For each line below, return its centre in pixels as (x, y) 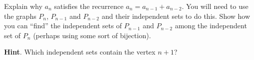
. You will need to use (215, 6)
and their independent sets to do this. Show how (176, 16)
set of (12, 35)
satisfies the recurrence (89, 6)
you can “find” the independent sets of (63, 26)
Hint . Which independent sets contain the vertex (80, 52)
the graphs (20, 16)
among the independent (211, 26)
